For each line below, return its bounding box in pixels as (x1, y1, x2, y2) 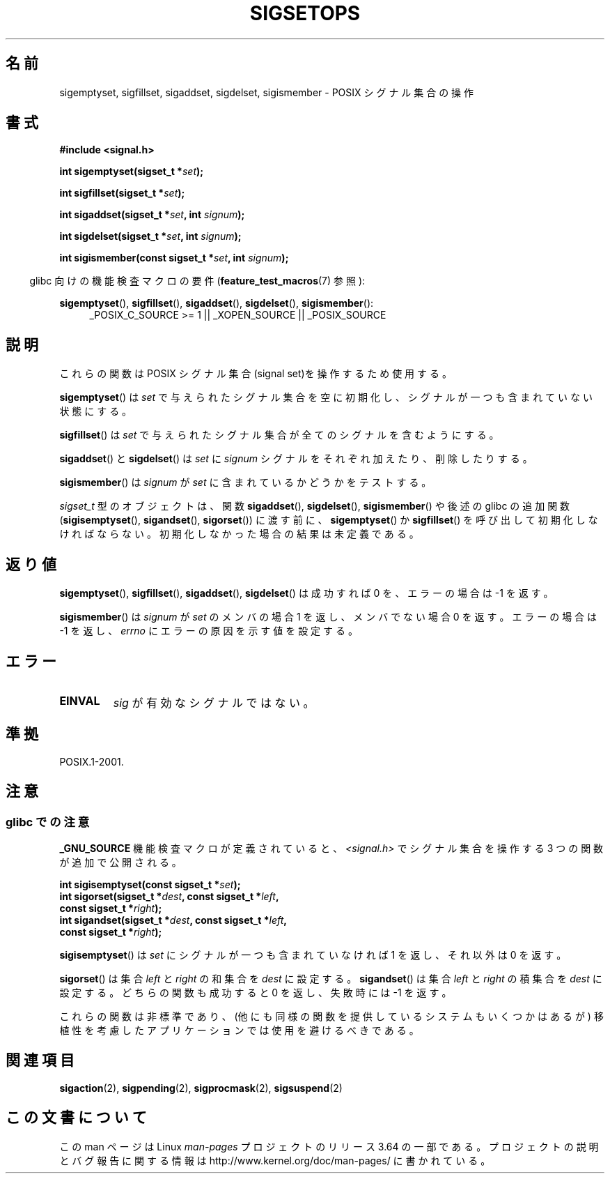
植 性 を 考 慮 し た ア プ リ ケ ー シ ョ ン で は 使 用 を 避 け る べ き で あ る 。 (59, 1024, 419, 1037)
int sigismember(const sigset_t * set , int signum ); (59, 252, 289, 264)
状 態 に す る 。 (59, 405, 132, 418)
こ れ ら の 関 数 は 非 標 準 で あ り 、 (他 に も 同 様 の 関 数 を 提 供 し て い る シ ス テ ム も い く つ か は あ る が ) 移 (59, 1010, 604, 1023)
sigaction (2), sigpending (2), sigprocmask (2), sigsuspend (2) (59, 1081, 343, 1094)
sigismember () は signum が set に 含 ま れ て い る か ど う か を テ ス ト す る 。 (59, 476, 432, 489)
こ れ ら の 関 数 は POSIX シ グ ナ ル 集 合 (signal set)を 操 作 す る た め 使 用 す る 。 (59, 367, 452, 380)
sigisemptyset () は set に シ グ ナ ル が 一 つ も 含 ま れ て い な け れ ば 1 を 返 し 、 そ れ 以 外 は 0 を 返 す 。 (59, 949, 567, 961)
